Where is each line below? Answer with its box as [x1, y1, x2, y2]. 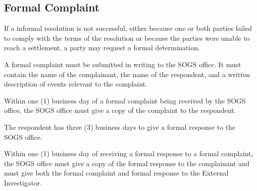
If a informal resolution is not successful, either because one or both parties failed [4, 23, 252, 33]
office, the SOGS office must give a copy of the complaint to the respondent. [4, 105, 236, 115]
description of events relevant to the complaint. [4, 79, 148, 89]
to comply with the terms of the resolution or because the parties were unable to [4, 32, 250, 43]
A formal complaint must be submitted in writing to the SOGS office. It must [4, 59, 241, 69]
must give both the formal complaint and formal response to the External [4, 168, 229, 178]
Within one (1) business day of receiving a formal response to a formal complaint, [4, 148, 254, 159]
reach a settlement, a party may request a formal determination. [4, 42, 200, 53]
